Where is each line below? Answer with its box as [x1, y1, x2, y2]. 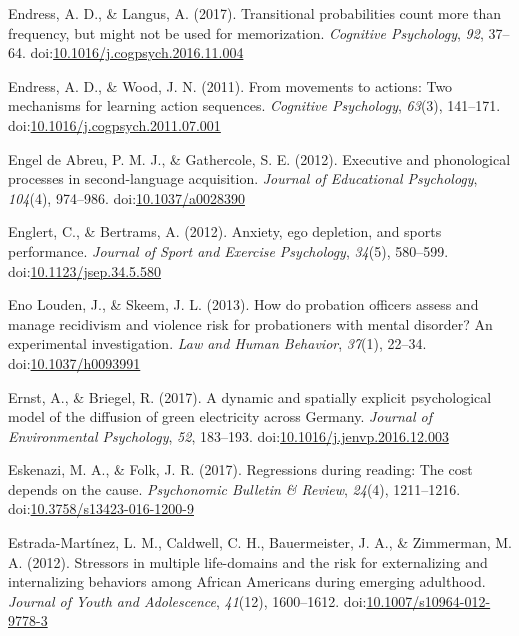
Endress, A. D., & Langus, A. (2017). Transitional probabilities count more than [8, 3, 502, 23]
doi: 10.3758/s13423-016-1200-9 [8, 498, 194, 519]
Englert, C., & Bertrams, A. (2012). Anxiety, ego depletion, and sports [8, 221, 442, 242]
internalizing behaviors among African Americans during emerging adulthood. [8, 571, 486, 592]
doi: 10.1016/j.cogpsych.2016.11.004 [30, 42, 244, 63]
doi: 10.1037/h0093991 [8, 352, 141, 373]
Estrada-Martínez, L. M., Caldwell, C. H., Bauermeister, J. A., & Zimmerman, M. [8, 532, 512, 553]
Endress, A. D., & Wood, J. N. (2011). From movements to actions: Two [8, 75, 453, 96]
